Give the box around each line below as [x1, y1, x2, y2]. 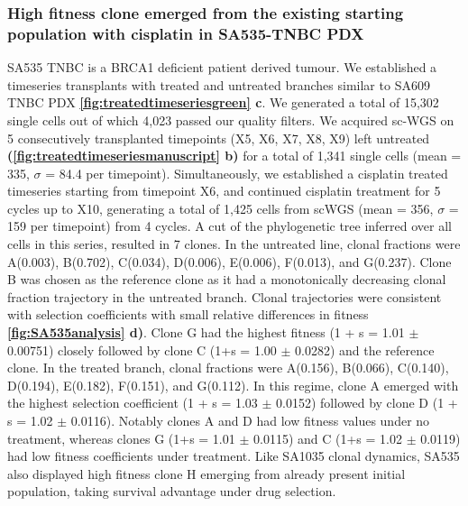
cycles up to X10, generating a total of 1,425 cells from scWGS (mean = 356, [7, 198, 434, 217]
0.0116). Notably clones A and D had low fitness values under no [70, 411, 430, 430]
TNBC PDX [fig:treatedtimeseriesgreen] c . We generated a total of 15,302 [7, 93, 439, 112]
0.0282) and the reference [295, 340, 435, 359]
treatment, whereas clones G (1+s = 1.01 [7, 428, 235, 447]
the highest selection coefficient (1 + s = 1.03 [7, 393, 258, 412]
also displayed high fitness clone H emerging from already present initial [7, 464, 406, 483]
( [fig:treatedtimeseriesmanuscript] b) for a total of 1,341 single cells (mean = [7, 146, 462, 165]
